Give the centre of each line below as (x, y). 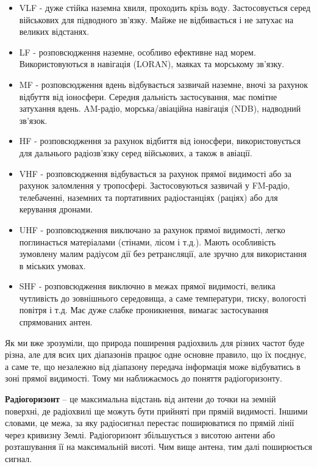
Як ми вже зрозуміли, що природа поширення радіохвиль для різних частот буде (155, 342)
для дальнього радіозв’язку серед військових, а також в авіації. (136, 152)
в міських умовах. (52, 265)
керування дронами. (56, 209)
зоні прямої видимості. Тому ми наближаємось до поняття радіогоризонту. (144, 378)
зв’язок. (33, 120)
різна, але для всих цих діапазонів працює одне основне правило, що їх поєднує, (156, 354)
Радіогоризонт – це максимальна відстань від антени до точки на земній (141, 399)
